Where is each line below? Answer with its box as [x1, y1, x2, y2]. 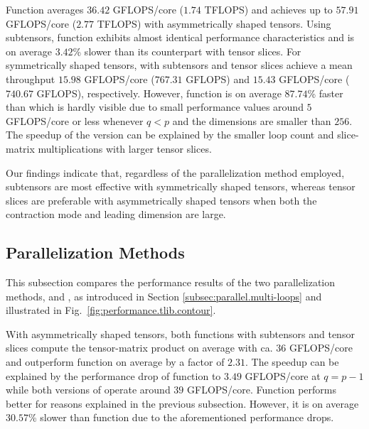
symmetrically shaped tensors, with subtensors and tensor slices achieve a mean [6, 58, 353, 72]
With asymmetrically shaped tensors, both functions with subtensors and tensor [6, 326, 355, 341]
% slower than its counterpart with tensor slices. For [73, 43, 301, 58]
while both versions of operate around [6, 382, 171, 397]
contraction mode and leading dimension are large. [6, 207, 226, 222]
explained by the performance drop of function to [6, 368, 221, 383]
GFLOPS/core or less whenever [6, 113, 144, 128]
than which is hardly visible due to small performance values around [6, 99, 304, 114]
